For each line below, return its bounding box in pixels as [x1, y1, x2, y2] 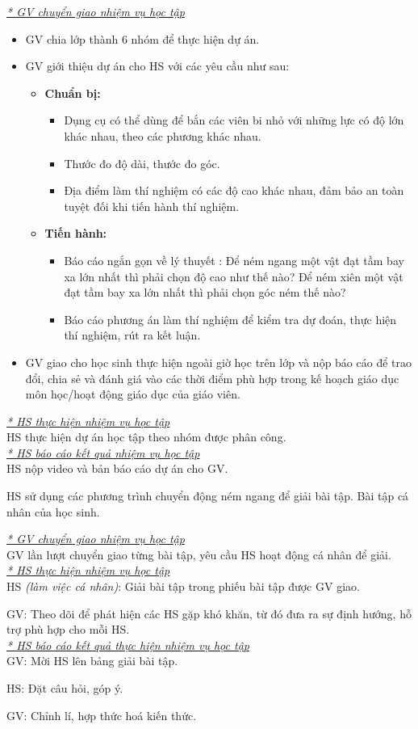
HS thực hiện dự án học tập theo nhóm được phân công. [6, 428, 286, 445]
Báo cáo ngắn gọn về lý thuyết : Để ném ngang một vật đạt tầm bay [64, 251, 404, 268]
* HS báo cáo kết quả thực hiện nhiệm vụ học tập [6, 636, 249, 653]
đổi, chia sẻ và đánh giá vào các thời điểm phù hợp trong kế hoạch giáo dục [25, 369, 399, 386]
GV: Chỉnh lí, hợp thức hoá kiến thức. [6, 706, 197, 723]
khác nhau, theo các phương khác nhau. [64, 127, 261, 144]
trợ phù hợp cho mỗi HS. [6, 621, 130, 638]
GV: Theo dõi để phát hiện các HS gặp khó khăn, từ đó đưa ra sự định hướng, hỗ [6, 605, 412, 622]
